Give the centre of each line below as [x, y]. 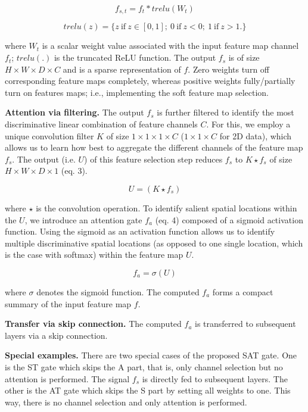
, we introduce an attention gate [83, 219]
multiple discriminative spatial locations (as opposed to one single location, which [154, 243]
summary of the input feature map [68, 303]
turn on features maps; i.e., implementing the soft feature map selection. [137, 92]
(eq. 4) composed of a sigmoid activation [229, 219]
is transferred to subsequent [245, 324]
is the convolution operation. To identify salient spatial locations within [167, 207]
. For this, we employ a [248, 124]
